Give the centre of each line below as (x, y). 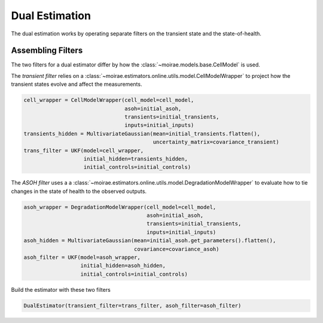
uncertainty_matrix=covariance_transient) (216, 142)
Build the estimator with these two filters (61, 289)
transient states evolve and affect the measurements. (77, 84)
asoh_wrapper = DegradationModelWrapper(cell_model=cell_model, (120, 207)
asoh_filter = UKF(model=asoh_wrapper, (82, 257)
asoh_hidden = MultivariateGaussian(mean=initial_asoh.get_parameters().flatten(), (150, 241)
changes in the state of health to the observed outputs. (79, 191)
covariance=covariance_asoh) (176, 249)
